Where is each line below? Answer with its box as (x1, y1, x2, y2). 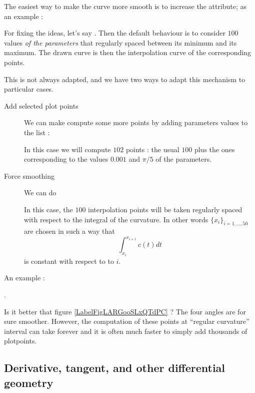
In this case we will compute (24, 144, 111, 154)
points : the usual (125, 144, 179, 154)
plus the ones (194, 144, 235, 154)
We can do (24, 187, 56, 198)
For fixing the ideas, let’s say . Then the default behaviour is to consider (4, 28, 225, 38)
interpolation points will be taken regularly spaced (88, 204, 242, 214)
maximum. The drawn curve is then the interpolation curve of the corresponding (4, 47, 251, 58)
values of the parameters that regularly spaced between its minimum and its (4, 37, 237, 48)
